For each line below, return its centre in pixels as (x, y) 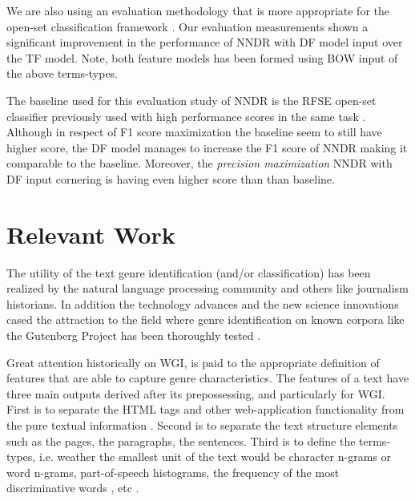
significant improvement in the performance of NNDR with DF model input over (205, 42)
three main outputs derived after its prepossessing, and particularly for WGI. (196, 393)
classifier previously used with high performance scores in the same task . (186, 116)
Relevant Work (91, 234)
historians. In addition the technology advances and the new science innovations (203, 303)
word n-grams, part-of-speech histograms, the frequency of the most (173, 472)
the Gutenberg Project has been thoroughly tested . (134, 335)
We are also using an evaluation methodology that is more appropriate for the (198, 10)
